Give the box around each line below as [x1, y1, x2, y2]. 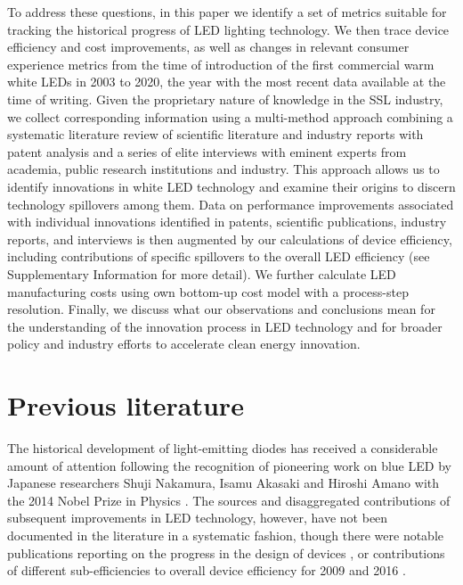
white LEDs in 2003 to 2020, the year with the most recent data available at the [7, 72, 446, 91]
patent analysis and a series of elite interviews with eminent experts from [7, 142, 407, 161]
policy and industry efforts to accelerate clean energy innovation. [7, 334, 361, 353]
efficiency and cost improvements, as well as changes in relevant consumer [7, 37, 410, 56]
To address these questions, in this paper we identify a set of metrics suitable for [7, 3, 447, 21]
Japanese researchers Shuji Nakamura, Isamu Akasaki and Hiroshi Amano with [7, 474, 440, 492]
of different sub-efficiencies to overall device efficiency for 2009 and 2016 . [7, 561, 406, 580]
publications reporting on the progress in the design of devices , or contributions [7, 543, 445, 562]
